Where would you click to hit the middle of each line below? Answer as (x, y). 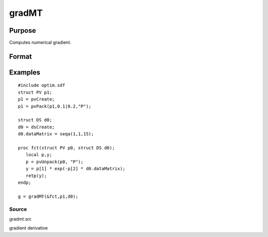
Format (21, 56)
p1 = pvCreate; (36, 99)
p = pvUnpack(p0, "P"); (55, 162)
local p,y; (39, 155)
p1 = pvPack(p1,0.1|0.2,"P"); (55, 106)
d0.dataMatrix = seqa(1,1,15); (56, 134)
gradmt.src (20, 219)
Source (18, 209)
